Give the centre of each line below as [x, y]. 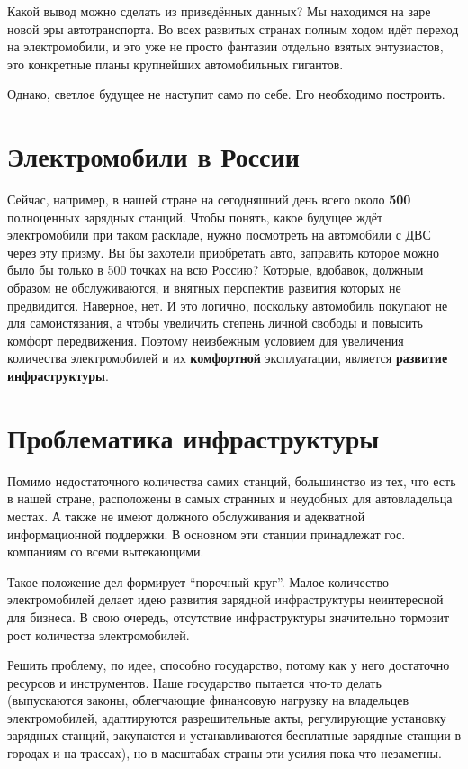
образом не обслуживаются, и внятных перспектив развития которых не [204, 288]
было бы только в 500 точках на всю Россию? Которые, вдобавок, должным [216, 270]
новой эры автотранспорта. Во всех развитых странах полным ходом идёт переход [233, 28]
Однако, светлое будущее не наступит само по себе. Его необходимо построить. [226, 94]
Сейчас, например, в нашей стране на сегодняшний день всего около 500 [209, 199]
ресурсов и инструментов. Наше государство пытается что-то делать [194, 682]
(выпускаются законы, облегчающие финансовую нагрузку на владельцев [208, 700]
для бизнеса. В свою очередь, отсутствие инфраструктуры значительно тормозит [229, 616]
